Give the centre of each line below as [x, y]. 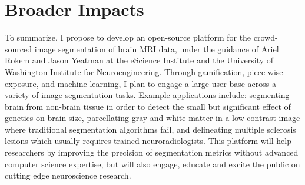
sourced [19, 48]
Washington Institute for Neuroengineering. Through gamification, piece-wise [144, 71]
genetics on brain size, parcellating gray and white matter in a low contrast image [152, 118]
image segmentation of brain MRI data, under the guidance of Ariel [157, 48]
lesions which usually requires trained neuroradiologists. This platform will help [148, 141]
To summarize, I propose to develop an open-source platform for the [128, 37]
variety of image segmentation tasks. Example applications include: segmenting [147, 95]
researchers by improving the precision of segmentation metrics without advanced [152, 152]
